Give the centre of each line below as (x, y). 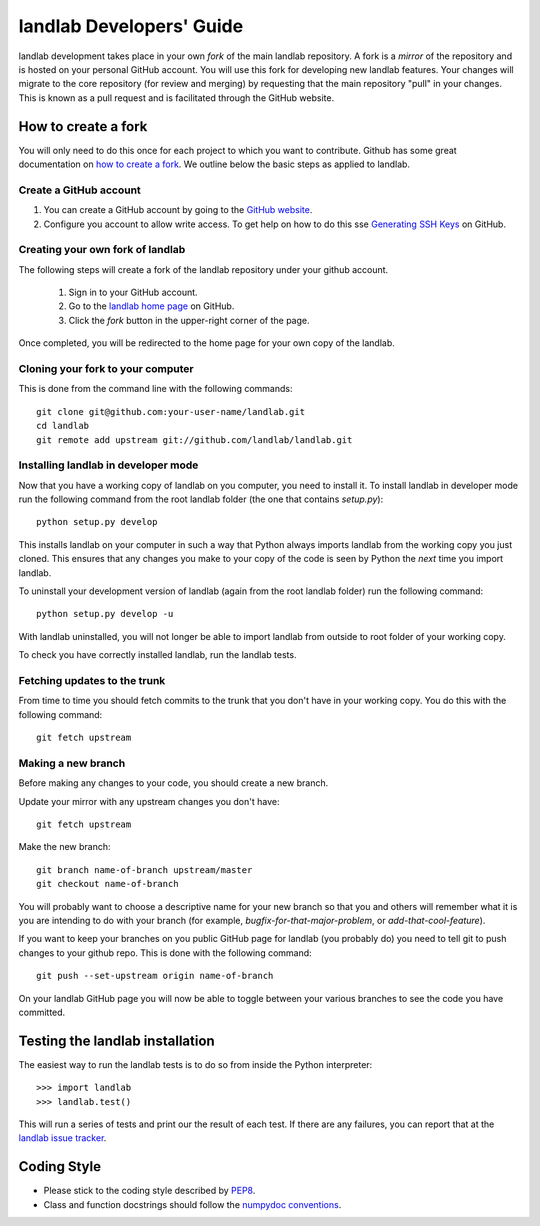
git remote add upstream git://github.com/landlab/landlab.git (194, 439)
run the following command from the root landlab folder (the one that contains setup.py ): (201, 499)
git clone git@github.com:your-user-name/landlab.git (170, 411)
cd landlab (63, 426)
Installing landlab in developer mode (108, 465)
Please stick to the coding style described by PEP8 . (149, 1191)
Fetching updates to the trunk (92, 680)
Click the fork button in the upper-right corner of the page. (189, 320)
